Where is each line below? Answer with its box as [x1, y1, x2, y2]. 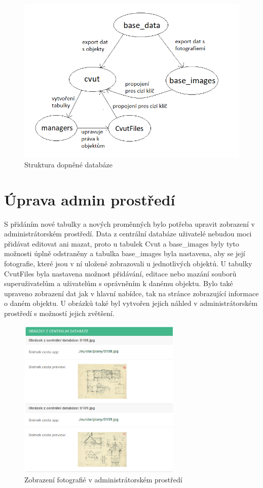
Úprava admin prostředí [4, 189, 175, 210]
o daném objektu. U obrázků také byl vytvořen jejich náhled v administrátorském [4, 298, 258, 308]
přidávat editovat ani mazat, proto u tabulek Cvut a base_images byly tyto [4, 238, 239, 249]
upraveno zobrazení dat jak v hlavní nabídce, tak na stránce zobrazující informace [4, 288, 259, 298]
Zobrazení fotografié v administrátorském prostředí [24, 474, 182, 484]
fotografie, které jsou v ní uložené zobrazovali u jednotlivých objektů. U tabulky [4, 258, 252, 268]
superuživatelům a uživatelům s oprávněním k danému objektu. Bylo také [4, 278, 233, 289]
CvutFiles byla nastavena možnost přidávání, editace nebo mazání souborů [4, 268, 237, 278]
